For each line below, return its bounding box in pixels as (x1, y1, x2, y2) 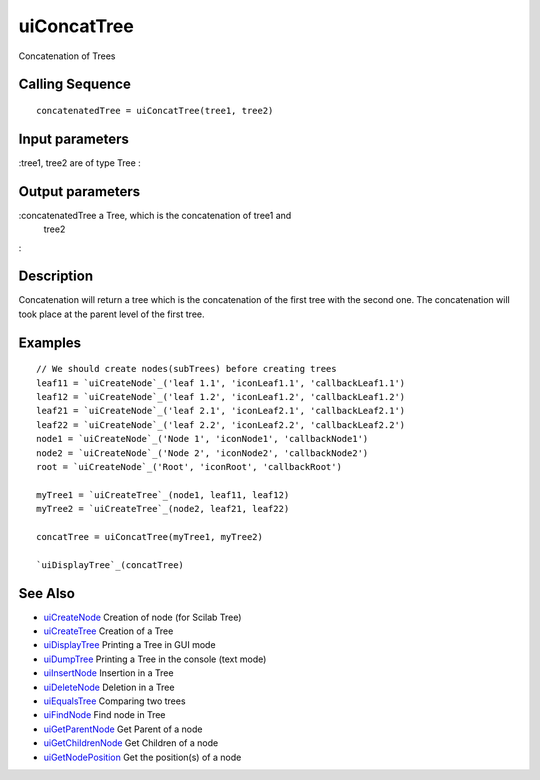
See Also (18, 585, 75, 602)
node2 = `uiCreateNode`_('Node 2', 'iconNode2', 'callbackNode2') (36, 447, 369, 459)
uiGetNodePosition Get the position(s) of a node (43, 751, 242, 763)
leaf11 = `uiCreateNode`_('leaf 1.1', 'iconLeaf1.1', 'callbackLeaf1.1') (36, 377, 406, 389)
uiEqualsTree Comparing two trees (43, 695, 186, 707)
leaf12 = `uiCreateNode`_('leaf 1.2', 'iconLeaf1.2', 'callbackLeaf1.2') (36, 391, 406, 403)
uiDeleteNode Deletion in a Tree (43, 681, 175, 693)
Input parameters (18, 130, 130, 147)
